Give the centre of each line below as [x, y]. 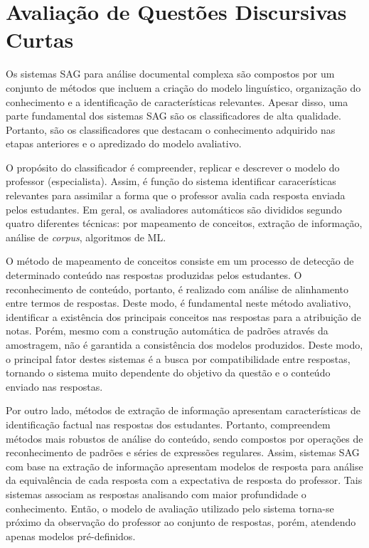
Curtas [40, 39]
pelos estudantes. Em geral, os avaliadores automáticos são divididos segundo [174, 209]
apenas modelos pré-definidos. [71, 536]
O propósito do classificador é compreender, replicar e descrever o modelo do [173, 167]
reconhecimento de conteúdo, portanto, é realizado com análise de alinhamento [177, 289]
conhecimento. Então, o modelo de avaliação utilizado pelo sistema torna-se [170, 508]
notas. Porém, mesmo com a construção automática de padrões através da [167, 331]
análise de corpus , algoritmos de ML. [86, 237]
